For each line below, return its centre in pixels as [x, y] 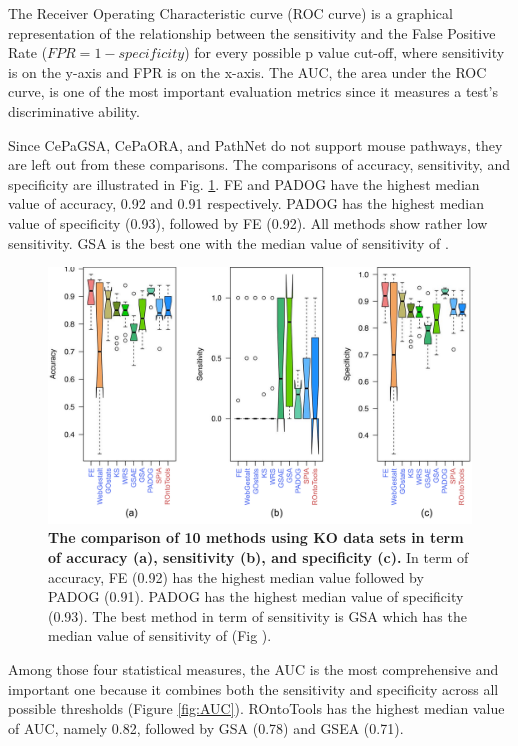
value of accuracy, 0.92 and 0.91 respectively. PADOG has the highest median [246, 203]
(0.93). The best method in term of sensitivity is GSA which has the [257, 615]
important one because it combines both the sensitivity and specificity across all [253, 688]
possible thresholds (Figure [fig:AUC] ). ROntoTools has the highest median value [256, 708]
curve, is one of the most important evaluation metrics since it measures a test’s [253, 91]
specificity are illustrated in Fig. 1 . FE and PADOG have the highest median [244, 183]
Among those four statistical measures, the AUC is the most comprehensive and [253, 669]
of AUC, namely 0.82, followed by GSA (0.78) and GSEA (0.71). [206, 727]
